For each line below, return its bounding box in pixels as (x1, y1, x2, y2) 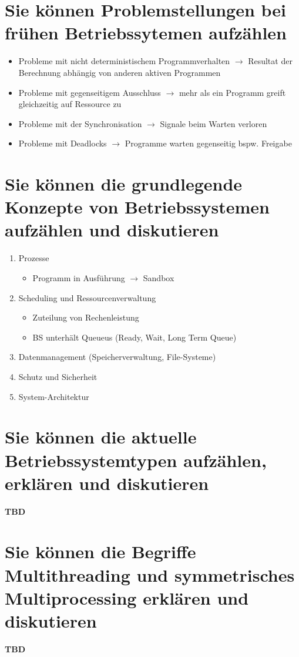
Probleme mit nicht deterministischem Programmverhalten (18, 55, 230, 67)
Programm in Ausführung (32, 271, 125, 284)
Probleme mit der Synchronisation (18, 117, 142, 129)
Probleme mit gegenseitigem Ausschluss (18, 86, 161, 98)
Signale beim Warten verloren (160, 117, 267, 129)
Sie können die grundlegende (5, 172, 243, 196)
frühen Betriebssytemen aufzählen (5, 21, 287, 45)
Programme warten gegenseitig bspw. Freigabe (125, 137, 292, 149)
